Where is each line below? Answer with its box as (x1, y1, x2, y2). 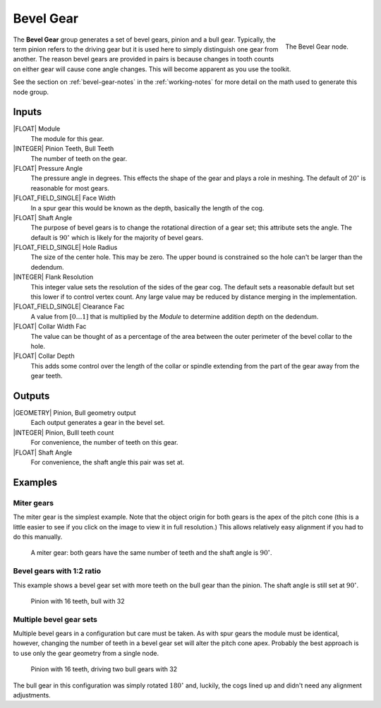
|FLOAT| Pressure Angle (13, 164, 83, 172)
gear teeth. (30, 371, 63, 380)
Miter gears (13, 498, 54, 508)
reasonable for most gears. (30, 184, 109, 192)
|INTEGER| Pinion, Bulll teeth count (13, 428, 114, 437)
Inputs (13, 106, 42, 118)
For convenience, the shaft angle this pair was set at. (30, 458, 185, 467)
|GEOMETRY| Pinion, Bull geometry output (13, 409, 137, 417)
